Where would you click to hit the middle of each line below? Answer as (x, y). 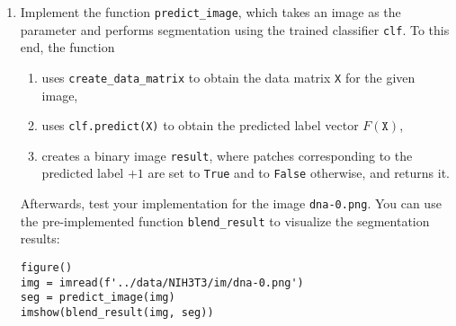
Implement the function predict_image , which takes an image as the (210, 12)
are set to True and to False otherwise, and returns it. (299, 173)
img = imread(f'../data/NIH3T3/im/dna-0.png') (162, 282)
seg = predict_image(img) (98, 298)
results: (40, 238)
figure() (46, 268)
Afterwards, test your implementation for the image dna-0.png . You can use (231, 203)
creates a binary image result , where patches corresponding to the (227, 155)
